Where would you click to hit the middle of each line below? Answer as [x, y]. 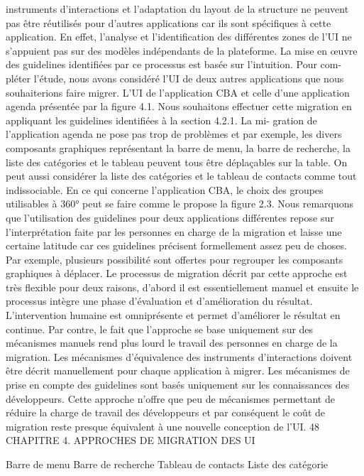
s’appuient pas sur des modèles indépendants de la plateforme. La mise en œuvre [182, 50]
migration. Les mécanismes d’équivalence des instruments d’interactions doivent [179, 356]
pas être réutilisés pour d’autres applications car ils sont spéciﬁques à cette [169, 22]
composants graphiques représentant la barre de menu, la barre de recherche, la [178, 147]
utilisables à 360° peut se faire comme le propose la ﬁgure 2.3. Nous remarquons [180, 204]
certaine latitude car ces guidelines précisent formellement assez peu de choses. [176, 245]
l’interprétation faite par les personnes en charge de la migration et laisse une [174, 231]
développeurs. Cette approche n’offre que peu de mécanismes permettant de [170, 398]
